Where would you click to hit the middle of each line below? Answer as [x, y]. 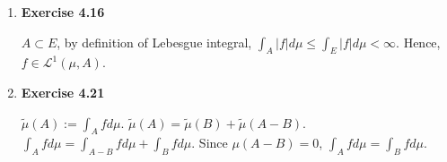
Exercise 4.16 [63, 12]
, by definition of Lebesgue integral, [154, 42]
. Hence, [418, 42]
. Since [210, 143]
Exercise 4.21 [63, 92]
